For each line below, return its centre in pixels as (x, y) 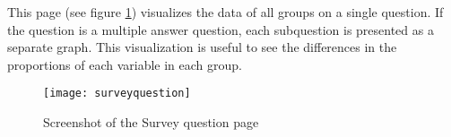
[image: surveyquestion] (117, 94)
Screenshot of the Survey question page (151, 122)
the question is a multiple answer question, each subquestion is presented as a (221, 29)
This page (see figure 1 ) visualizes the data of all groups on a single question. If (225, 12)
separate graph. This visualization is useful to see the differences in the (202, 47)
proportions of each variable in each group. (125, 64)
